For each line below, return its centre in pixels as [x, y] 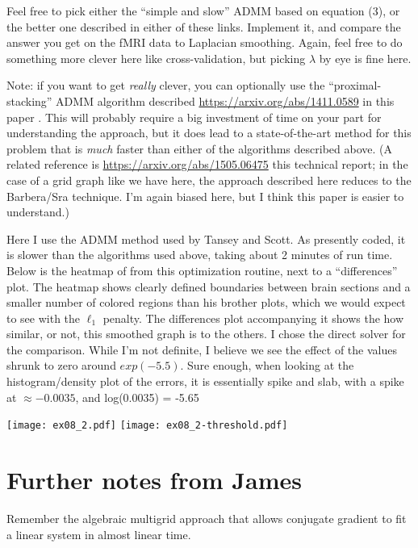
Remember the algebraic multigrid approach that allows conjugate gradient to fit [207, 519]
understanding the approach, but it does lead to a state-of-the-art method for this [209, 133]
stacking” [29, 100]
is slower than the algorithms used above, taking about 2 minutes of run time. [200, 255]
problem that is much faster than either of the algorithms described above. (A [199, 148]
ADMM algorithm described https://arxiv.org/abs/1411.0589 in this [225, 100]
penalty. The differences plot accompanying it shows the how [253, 318]
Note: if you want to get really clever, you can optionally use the [166, 85]
